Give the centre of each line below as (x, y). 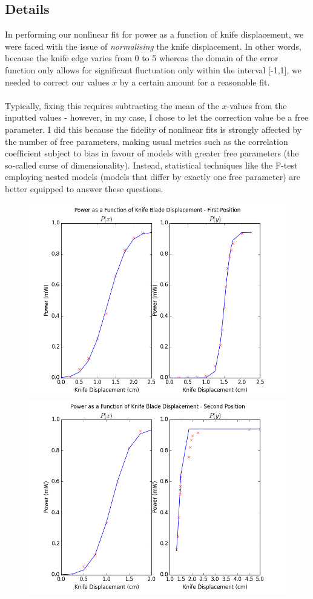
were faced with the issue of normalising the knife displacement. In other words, (153, 46)
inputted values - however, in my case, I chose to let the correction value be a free (157, 117)
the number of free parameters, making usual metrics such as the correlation (147, 141)
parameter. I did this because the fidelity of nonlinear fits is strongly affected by (153, 129)
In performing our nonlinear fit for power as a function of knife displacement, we (154, 34)
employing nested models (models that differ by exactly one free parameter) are (153, 177)
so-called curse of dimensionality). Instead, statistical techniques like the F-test (151, 165)
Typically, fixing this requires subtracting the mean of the (112, 105)
